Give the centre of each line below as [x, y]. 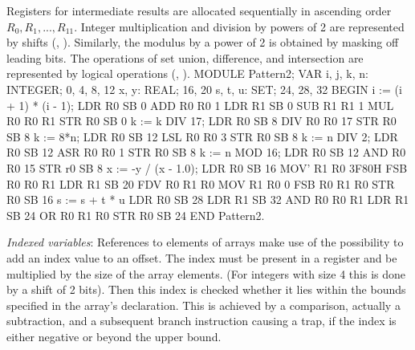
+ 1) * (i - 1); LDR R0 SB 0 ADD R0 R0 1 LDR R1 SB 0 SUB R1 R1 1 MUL [200, 105]
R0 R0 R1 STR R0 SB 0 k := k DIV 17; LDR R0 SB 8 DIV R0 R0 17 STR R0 [201, 121]
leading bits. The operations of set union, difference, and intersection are [185, 57]
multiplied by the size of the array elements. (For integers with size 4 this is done [206, 273]
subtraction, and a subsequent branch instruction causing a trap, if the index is [201, 321]
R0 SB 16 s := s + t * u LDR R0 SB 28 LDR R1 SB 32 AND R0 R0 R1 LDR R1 [208, 199]
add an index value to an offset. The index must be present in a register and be [202, 257]
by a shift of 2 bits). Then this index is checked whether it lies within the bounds [206, 289]
